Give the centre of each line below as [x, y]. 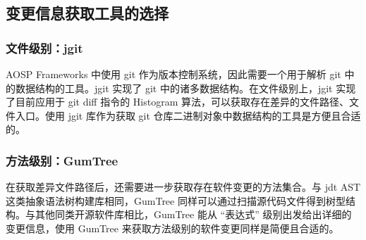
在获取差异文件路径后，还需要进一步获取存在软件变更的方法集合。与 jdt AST [183, 187]
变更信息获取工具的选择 [87, 13]
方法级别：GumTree [62, 160]
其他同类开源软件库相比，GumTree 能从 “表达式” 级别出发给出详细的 [193, 214]
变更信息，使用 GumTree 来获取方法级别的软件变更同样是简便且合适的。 [172, 228]
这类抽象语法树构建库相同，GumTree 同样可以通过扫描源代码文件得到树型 [176, 200]
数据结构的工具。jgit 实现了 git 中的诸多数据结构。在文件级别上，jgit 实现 [185, 88]
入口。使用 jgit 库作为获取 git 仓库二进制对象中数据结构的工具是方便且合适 [188, 115]
